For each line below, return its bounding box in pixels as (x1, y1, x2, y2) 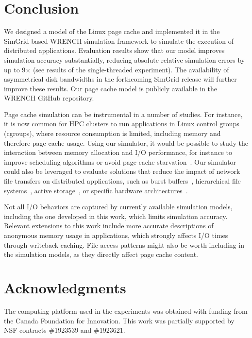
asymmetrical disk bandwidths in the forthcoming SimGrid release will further (4, 74, 237, 84)
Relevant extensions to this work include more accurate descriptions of (4, 220, 214, 231)
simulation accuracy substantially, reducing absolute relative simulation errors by (4, 54, 245, 65)
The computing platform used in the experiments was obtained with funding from (4, 305, 248, 316)
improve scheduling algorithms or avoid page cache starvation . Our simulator (4, 156, 236, 167)
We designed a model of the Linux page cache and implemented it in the (4, 26, 220, 36)
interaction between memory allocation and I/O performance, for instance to (4, 147, 233, 157)
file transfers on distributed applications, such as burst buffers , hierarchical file (4, 176, 241, 186)
